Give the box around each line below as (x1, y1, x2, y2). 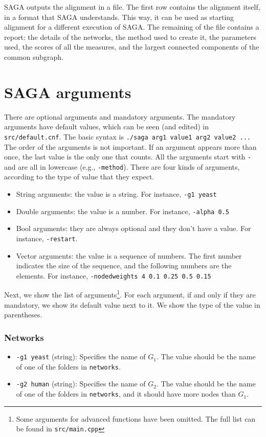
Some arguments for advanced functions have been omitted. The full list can (16, 413, 256, 424)
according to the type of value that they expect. (4, 171, 154, 182)
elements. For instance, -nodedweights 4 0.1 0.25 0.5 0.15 (16, 270, 211, 281)
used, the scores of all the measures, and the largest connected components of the (4, 41, 259, 52)
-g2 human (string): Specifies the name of (16, 378, 146, 389)
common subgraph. (4, 51, 64, 62)
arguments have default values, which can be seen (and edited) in (4, 121, 209, 132)
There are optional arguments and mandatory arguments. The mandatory (4, 111, 236, 122)
